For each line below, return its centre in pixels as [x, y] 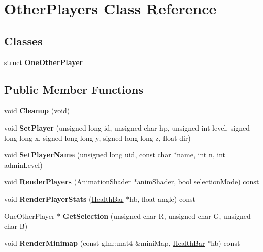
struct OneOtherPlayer [44, 62]
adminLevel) [23, 164]
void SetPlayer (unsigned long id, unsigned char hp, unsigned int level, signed [127, 127]
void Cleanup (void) [37, 111]
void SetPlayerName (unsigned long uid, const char [88, 155]
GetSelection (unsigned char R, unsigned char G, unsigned [157, 216]
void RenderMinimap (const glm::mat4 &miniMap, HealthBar [105, 243]
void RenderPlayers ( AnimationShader [68, 182]
